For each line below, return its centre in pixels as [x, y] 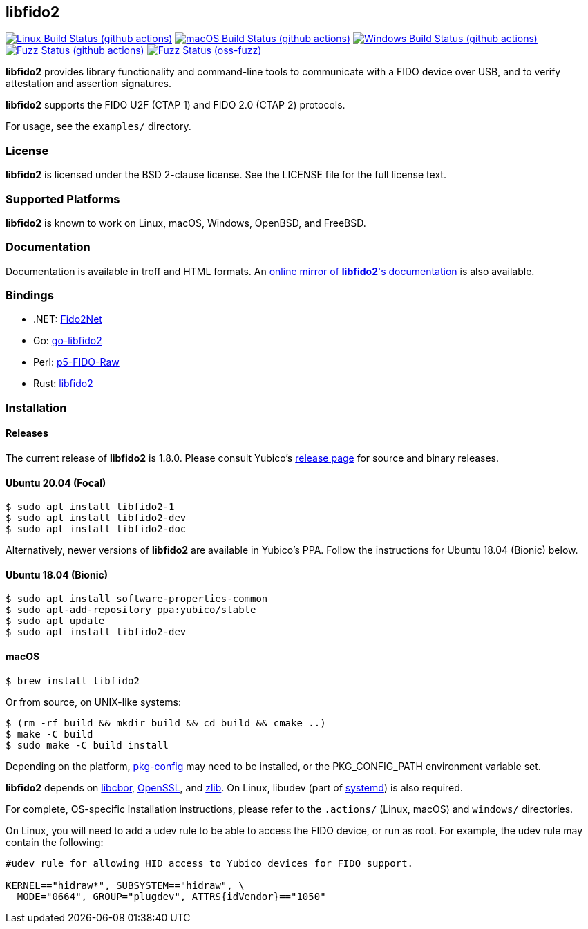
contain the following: [55, 842]
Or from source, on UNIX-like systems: [93, 702]
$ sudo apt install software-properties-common [137, 599]
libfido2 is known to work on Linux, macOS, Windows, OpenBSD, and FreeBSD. [186, 223]
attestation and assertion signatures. [89, 84]
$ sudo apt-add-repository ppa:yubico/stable [131, 610]
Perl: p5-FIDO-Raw [76, 362]
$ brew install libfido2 [73, 681]
